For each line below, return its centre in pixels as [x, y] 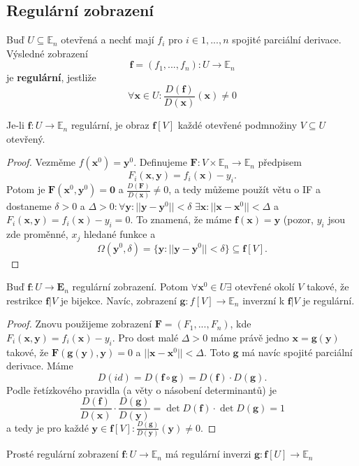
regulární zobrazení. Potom [130, 287]
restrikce [24, 300]
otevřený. [26, 138]
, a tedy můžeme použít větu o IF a [244, 189]
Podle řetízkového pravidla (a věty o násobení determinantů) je [141, 389]
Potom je [26, 189]
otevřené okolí [265, 287]
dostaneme [29, 205]
